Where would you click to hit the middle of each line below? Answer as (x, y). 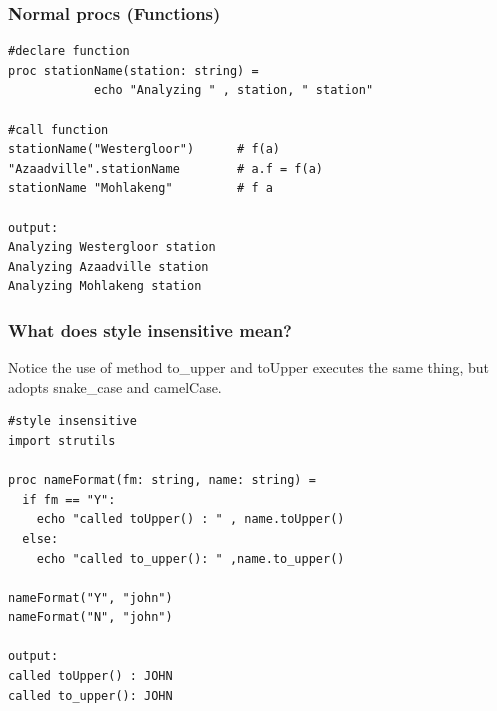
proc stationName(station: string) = (133, 70)
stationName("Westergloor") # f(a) (144, 149)
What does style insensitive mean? (150, 329)
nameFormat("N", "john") (90, 617)
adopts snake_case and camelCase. (115, 386)
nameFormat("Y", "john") (90, 597)
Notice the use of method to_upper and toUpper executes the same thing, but (248, 367)
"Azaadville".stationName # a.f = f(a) (165, 168)
